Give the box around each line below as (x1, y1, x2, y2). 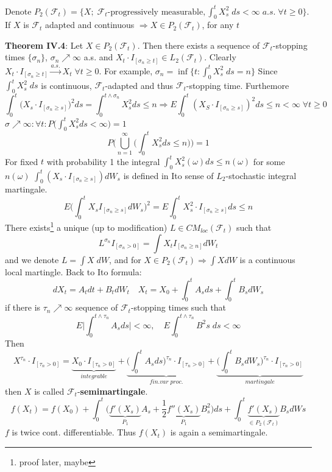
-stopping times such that (130, 301, 227, 314)
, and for (109, 253, 141, 266)
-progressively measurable (107, 7, 203, 16)
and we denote (5, 253, 59, 266)
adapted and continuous (44, 18, 135, 31)
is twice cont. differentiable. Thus (12, 426, 136, 439)
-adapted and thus (105, 79, 174, 91)
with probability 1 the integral (46, 155, 160, 167)
